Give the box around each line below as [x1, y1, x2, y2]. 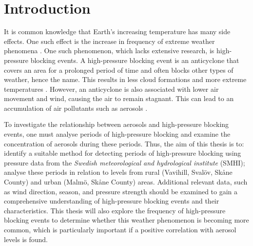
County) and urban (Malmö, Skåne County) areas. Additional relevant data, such [4, 177, 248, 187]
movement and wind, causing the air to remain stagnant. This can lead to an [4, 93, 234, 103]
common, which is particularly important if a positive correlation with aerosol [4, 225, 236, 234]
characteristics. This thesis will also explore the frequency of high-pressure [4, 205, 226, 215]
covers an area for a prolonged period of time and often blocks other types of [4, 64, 234, 75]
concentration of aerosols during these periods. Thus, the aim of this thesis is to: [4, 138, 244, 148]
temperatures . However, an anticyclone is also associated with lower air [4, 83, 219, 94]
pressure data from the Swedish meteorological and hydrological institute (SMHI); [4, 157, 245, 167]
